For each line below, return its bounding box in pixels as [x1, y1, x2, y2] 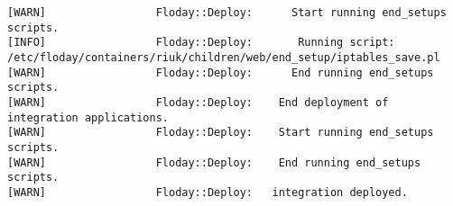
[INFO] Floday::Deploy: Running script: [7, 36, 395, 49]
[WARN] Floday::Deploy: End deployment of [7, 95, 389, 109]
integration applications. [7, 111, 169, 124]
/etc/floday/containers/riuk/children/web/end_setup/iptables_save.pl [7, 50, 440, 64]
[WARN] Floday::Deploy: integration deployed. [7, 185, 408, 199]
